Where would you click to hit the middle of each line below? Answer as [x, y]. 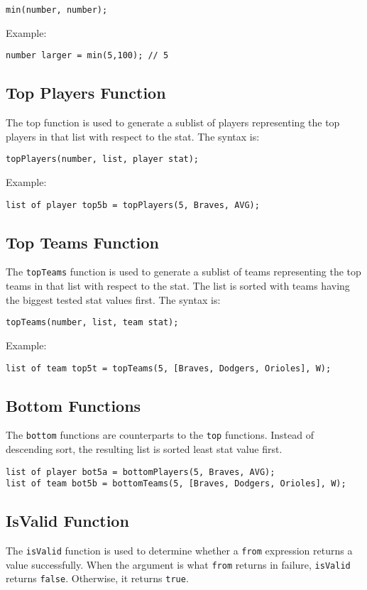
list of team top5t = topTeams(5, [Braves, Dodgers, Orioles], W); [169, 368]
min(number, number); [57, 10]
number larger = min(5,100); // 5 [87, 56]
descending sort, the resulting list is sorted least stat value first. [144, 449]
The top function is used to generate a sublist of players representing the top [173, 122]
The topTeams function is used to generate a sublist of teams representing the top [183, 272]
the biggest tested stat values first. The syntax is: [113, 299]
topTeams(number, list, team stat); [92, 323]
